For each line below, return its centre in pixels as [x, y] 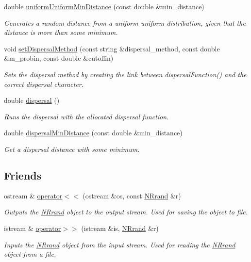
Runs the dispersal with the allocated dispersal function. [86, 116]
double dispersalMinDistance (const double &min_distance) [93, 133]
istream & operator [33, 228]
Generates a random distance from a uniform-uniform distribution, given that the [125, 23]
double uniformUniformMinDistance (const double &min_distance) [104, 6]
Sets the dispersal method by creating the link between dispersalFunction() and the [125, 74]
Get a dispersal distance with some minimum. [72, 149]
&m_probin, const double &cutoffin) [59, 58]
